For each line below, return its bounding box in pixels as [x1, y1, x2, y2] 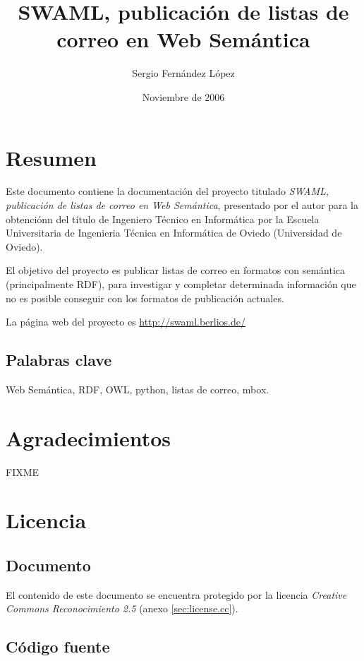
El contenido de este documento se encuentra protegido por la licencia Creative [6, 587, 347, 602]
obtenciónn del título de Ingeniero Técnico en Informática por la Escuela [6, 211, 320, 226]
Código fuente [6, 636, 110, 657]
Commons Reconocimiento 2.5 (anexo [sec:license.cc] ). [6, 601, 238, 616]
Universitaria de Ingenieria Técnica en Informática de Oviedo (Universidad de [6, 225, 342, 240]
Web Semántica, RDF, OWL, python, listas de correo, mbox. [6, 381, 269, 396]
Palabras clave [6, 349, 112, 371]
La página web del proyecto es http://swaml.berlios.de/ [6, 314, 245, 329]
